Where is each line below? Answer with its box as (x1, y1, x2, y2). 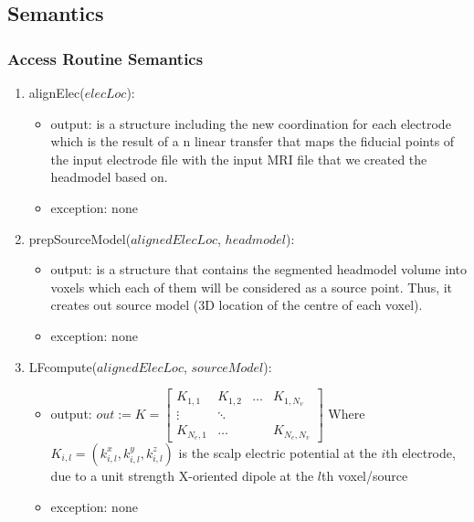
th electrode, (385, 442, 456, 462)
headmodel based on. (50, 167, 168, 186)
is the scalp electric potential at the (178, 442, 377, 462)
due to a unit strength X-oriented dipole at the (50, 465, 314, 485)
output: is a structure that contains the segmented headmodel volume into (50, 260, 467, 279)
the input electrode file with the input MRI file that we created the (50, 149, 427, 168)
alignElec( (28, 83, 85, 101)
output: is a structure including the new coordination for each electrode (50, 113, 451, 133)
